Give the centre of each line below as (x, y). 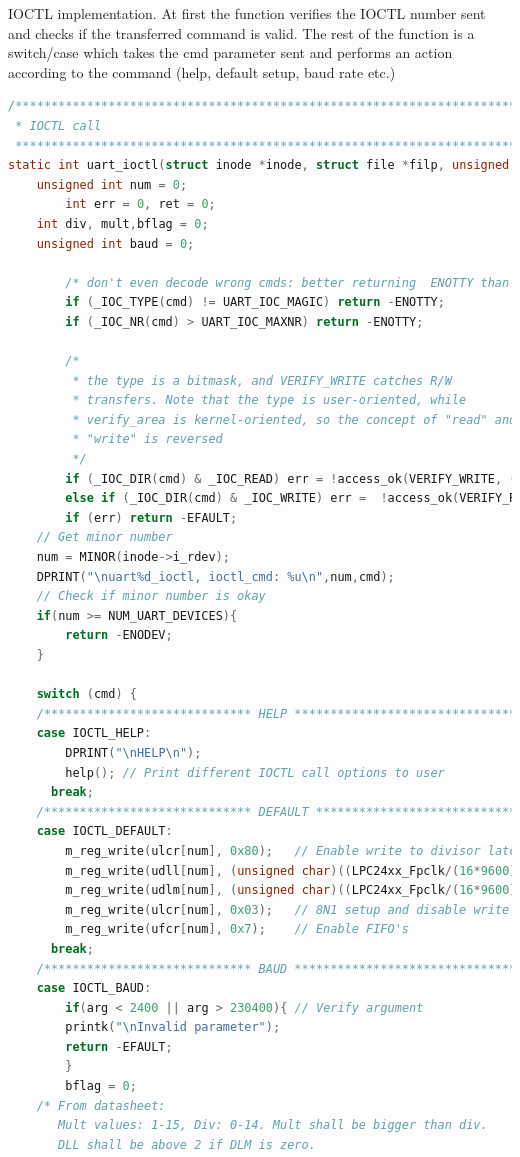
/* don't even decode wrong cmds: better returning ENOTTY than (287, 282)
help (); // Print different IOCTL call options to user (255, 772)
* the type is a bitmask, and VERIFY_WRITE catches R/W (262, 380)
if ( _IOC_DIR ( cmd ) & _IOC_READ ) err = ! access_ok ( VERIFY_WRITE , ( (291, 478)
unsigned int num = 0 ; (112, 184)
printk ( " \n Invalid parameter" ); (173, 1027)
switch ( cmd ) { (86, 694)
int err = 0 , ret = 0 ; (140, 204)
